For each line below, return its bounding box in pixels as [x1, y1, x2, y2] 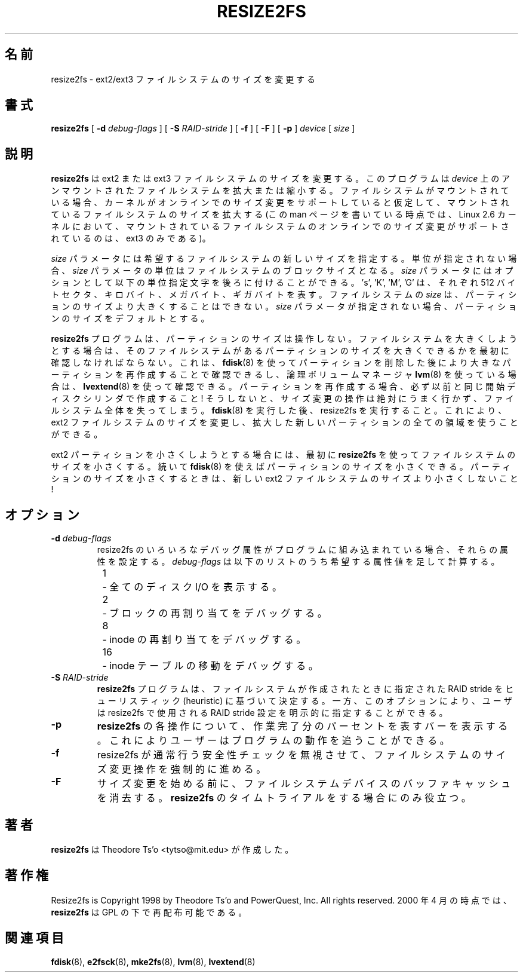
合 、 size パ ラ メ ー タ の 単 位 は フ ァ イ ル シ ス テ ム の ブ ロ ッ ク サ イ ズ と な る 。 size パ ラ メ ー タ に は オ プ [51, 265, 513, 276]
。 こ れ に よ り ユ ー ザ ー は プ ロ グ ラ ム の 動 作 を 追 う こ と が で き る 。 [97, 734, 450, 747]
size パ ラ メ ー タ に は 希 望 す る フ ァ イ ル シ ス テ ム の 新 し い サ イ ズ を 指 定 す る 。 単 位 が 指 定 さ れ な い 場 [51, 253, 517, 264]
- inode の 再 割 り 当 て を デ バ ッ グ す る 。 [102, 633, 306, 646]
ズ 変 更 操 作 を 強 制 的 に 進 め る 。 [97, 763, 266, 776]
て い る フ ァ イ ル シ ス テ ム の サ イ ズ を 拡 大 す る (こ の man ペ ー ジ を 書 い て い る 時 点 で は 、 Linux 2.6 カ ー [51, 209, 516, 220]
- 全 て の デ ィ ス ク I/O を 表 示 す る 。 [102, 581, 282, 593]
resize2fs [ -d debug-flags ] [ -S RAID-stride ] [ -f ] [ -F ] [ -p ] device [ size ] [51, 123, 355, 134]
